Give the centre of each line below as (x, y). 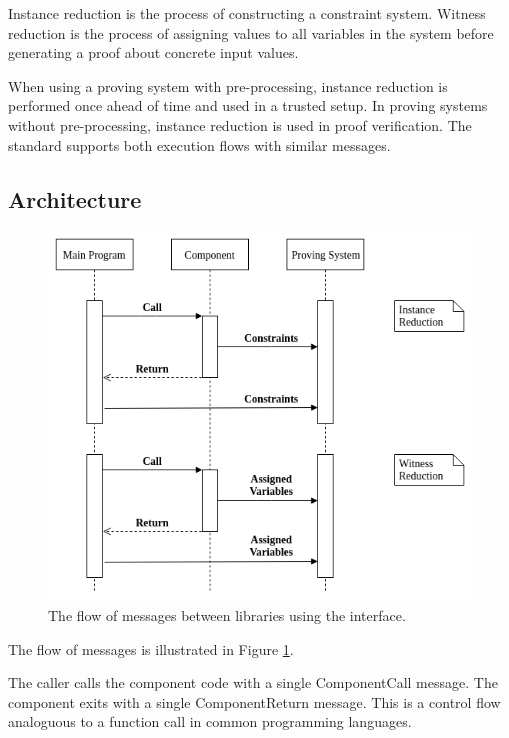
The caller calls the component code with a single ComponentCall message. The (253, 682)
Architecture (75, 198)
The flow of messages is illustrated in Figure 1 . (151, 648)
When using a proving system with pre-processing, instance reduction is (228, 85)
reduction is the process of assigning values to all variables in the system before (251, 32)
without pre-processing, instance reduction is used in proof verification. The (240, 124)
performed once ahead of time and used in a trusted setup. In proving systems (248, 105)
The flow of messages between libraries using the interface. (227, 615)
